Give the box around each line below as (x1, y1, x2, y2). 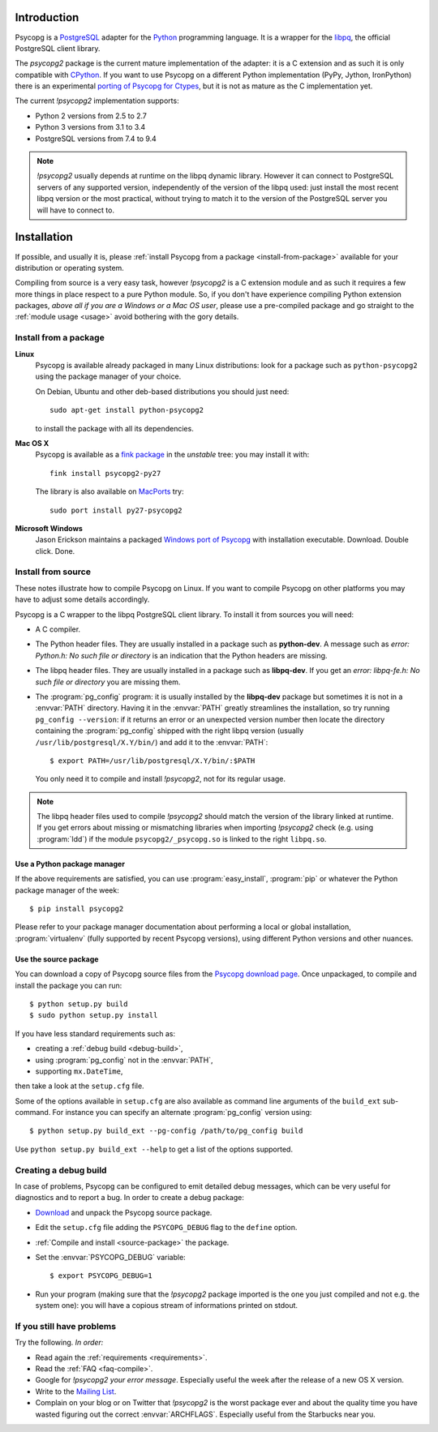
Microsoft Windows (15, 523, 83, 533)
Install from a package (15, 332, 105, 344)
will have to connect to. (36, 205, 115, 215)
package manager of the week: (15, 885, 119, 895)
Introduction (15, 11, 79, 24)
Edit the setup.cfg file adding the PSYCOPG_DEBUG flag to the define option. (35, 1223, 298, 1233)
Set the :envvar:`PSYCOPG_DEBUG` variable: (35, 1252, 186, 1262)
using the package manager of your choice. (35, 371, 182, 381)
